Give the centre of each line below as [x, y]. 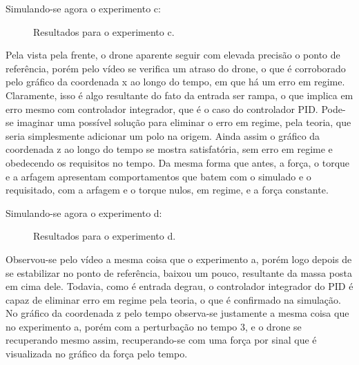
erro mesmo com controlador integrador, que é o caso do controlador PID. [162, 108]
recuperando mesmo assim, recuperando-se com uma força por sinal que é [161, 340]
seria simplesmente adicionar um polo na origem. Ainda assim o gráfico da [163, 135]
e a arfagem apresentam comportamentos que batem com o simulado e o [158, 176]
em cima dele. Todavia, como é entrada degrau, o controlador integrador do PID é [179, 286]
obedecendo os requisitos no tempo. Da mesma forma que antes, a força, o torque [178, 162]
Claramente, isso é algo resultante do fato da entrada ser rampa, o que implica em [179, 95]
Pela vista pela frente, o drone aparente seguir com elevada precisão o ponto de [173, 55]
